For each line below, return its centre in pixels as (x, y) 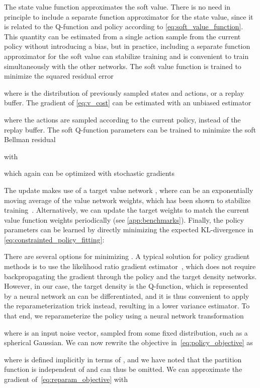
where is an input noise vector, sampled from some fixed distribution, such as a (126, 332)
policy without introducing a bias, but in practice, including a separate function (127, 46)
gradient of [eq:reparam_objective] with (66, 379)
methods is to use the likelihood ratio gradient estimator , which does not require (130, 266)
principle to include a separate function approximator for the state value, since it (129, 16)
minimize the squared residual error (59, 76)
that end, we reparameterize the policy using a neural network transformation (124, 316)
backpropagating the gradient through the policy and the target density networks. (131, 276)
